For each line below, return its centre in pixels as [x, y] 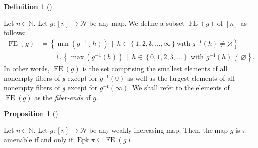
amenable [18, 139]
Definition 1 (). [29, 6]
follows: [15, 32]
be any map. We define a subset [137, 23]
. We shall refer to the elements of [179, 88]
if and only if [54, 139]
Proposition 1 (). [32, 114]
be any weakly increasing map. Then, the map [159, 130]
